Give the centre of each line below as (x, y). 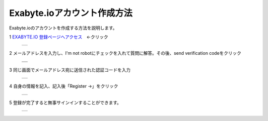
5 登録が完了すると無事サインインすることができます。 (65, 103)
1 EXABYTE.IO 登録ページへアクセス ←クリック (59, 37)
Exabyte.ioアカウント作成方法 (71, 13)
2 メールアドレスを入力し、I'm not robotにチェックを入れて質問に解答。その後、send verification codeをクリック (125, 53)
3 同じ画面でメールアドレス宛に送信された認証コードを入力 (70, 70)
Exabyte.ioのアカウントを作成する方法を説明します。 (63, 28)
